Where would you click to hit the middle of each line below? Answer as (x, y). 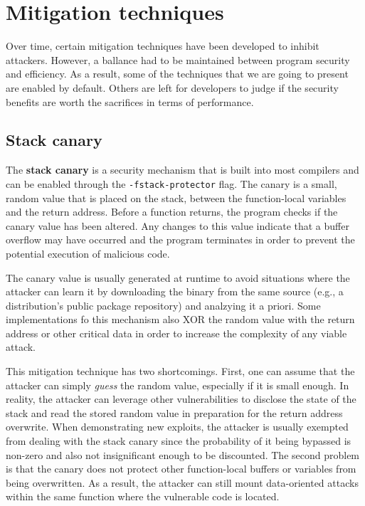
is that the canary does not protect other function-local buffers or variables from (181, 469)
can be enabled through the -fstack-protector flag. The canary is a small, (171, 183)
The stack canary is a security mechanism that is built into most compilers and (182, 170)
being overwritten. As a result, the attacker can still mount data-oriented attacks (182, 482)
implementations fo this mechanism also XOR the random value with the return (180, 319)
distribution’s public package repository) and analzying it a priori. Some (163, 305)
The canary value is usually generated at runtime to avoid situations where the (178, 277)
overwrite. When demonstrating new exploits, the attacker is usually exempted (177, 427)
